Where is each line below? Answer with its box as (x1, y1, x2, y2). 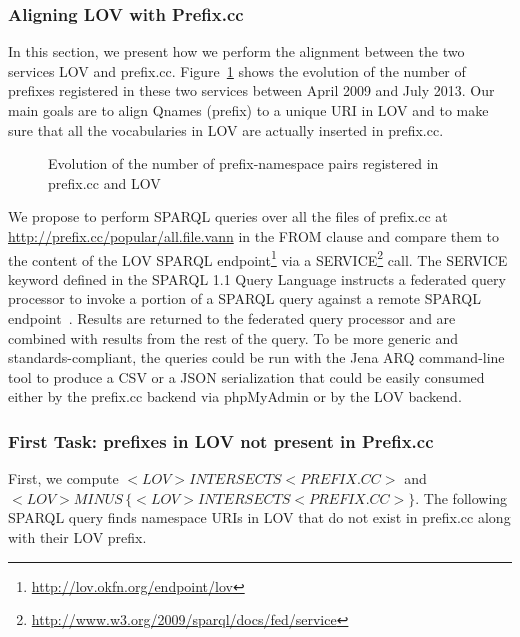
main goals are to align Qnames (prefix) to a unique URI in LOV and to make (8, 100, 489, 120)
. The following (415, 487, 508, 508)
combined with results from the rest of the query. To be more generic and (8, 327, 459, 348)
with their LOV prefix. (8, 526, 147, 547)
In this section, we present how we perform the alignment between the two (8, 41, 465, 62)
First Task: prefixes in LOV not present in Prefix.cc (8, 428, 434, 453)
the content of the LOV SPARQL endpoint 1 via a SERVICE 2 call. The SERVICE (8, 246, 508, 270)
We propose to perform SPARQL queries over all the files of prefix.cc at (8, 206, 448, 227)
